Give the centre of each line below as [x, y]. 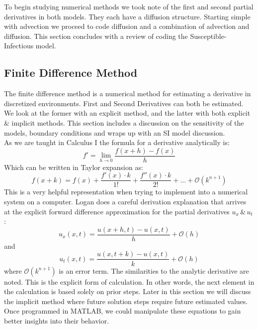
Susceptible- [208, 36]
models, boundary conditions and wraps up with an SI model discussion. [115, 132]
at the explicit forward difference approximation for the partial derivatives [117, 211]
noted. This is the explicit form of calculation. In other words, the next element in [129, 281]
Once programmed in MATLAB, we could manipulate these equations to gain [123, 311]
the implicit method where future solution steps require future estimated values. [126, 301]
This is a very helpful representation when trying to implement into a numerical [126, 192]
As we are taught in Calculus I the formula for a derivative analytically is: [117, 142]
